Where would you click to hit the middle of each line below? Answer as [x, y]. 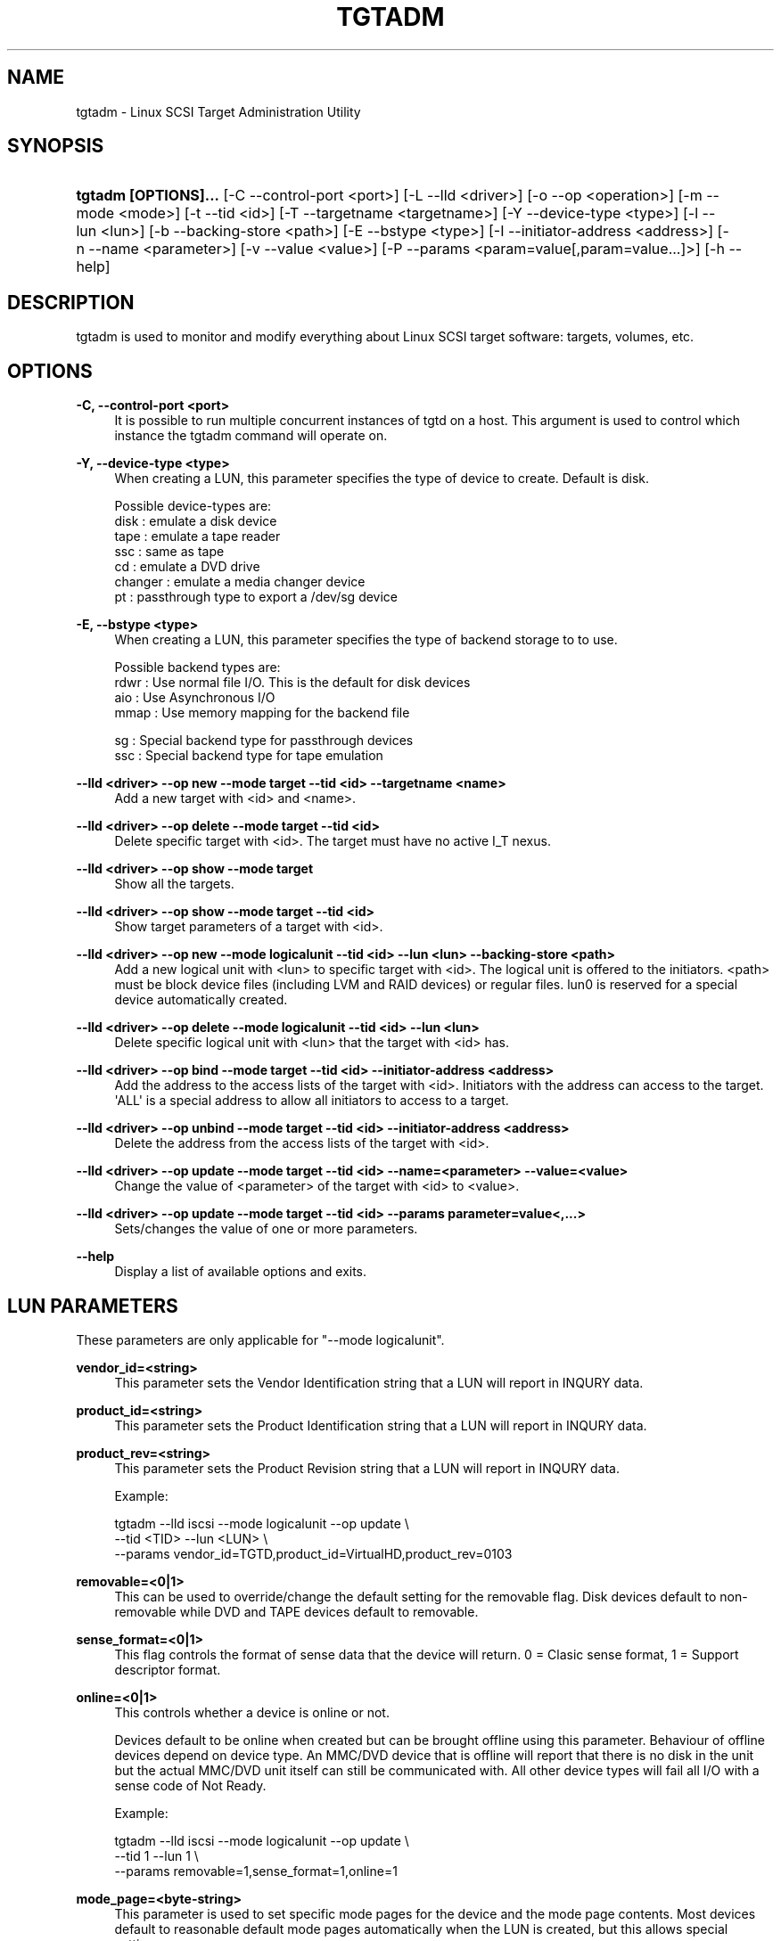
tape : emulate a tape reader [197, 536]
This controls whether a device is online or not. [252, 1712]
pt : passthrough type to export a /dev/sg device [256, 597]
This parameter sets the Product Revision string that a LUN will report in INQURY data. [367, 1468]
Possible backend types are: [197, 667]
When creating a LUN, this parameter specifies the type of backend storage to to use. [366, 640]
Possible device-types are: [193, 506]
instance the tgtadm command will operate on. [251, 436]
